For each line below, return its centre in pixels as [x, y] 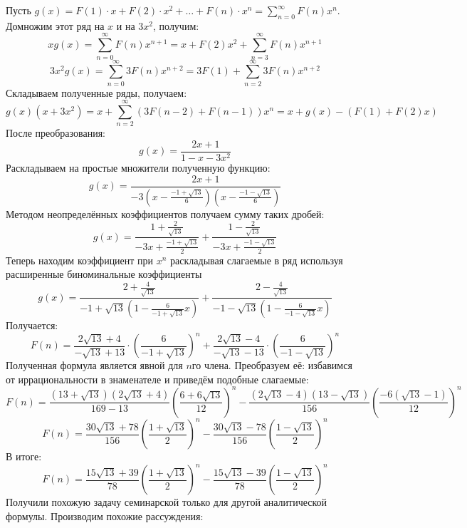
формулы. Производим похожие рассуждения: [105, 516]
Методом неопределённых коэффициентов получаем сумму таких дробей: [165, 213]
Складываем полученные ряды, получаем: [96, 92]
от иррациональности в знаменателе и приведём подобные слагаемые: [157, 379]
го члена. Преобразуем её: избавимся [272, 365]
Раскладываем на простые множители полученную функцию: [138, 168]
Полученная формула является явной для [94, 365]
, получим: [176, 25]
